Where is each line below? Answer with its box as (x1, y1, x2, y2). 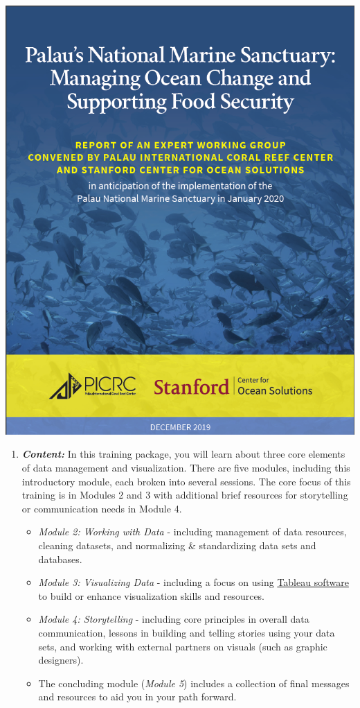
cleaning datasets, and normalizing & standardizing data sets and (38, 538, 316, 552)
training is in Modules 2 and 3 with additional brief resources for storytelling (21, 487, 348, 502)
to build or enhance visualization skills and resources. (38, 588, 265, 603)
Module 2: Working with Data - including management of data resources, (38, 524, 347, 539)
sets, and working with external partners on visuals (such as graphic (38, 639, 327, 653)
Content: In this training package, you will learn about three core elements (21, 447, 345, 461)
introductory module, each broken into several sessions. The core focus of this (21, 474, 351, 488)
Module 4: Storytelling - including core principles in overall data (38, 612, 309, 626)
